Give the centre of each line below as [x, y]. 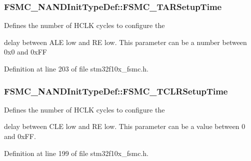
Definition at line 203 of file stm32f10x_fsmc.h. [76, 68]
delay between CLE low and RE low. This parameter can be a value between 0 [125, 126]
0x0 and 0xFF [25, 52]
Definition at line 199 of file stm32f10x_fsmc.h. [76, 153]
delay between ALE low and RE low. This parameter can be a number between [125, 42]
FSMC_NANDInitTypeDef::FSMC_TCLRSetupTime [116, 91]
